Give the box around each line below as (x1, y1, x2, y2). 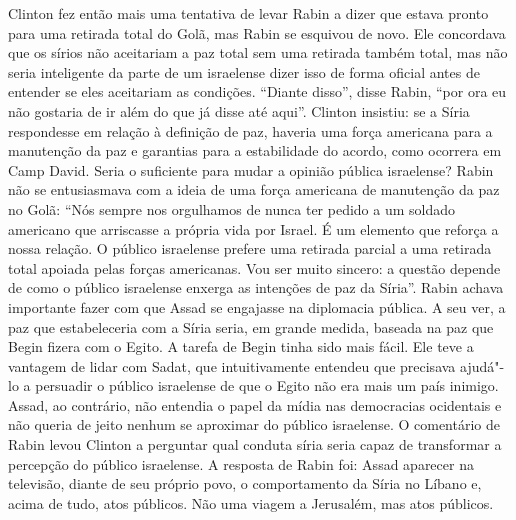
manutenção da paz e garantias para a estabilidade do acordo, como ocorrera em (8, 140, 502, 161)
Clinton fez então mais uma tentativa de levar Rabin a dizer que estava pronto (8, 3, 489, 23)
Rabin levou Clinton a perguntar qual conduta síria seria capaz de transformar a (8, 434, 502, 455)
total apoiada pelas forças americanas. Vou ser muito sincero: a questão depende (8, 257, 501, 278)
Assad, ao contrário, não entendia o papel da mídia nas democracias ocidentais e (8, 394, 502, 415)
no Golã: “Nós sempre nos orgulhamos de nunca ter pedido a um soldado (8, 198, 456, 219)
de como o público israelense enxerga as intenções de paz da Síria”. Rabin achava (8, 277, 504, 298)
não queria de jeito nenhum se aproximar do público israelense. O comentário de (8, 414, 500, 435)
